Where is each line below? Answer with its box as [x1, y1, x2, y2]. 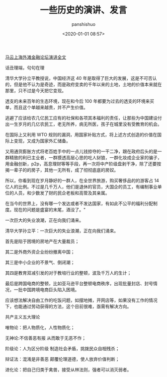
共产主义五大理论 [5, 314, 40, 320]
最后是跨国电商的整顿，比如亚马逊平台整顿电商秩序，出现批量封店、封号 [5, 280, 153, 286]
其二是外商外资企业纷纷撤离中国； [5, 249, 75, 254]
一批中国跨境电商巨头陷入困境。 [13, 286, 80, 293]
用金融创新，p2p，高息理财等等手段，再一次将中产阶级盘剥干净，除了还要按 [5, 161, 162, 167]
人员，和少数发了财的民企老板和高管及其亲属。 [13, 189, 110, 196]
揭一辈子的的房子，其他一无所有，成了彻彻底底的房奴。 [5, 167, 118, 173]
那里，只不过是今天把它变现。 [5, 87, 66, 93]
